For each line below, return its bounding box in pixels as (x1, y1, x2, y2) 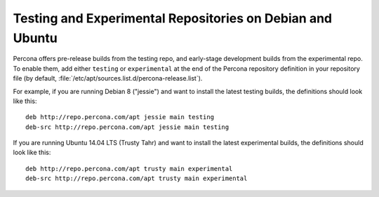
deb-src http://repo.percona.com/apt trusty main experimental (25, 175, 248, 182)
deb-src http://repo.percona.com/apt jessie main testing (25, 123, 230, 131)
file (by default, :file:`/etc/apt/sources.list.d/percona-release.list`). (13, 74, 203, 83)
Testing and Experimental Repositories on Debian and (13, 11, 333, 26)
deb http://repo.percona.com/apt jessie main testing (25, 113, 214, 121)
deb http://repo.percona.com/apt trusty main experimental (25, 165, 233, 172)
